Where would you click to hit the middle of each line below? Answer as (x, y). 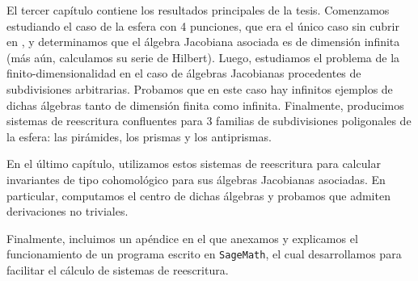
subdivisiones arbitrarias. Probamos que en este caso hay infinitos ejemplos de (200, 88)
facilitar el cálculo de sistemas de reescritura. (118, 269)
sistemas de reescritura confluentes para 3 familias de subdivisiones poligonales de (209, 121)
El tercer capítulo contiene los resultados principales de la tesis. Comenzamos (198, 10)
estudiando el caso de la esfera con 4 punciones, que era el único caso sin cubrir (203, 25)
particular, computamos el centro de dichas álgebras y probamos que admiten (198, 195)
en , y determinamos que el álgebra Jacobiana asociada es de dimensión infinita (203, 42)
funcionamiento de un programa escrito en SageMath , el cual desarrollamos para (204, 254)
